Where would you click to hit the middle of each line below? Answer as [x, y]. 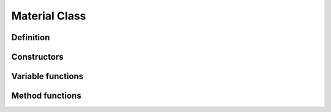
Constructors [37, 57]
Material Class [49, 16]
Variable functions [48, 76]
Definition [31, 37]
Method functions [46, 96]
